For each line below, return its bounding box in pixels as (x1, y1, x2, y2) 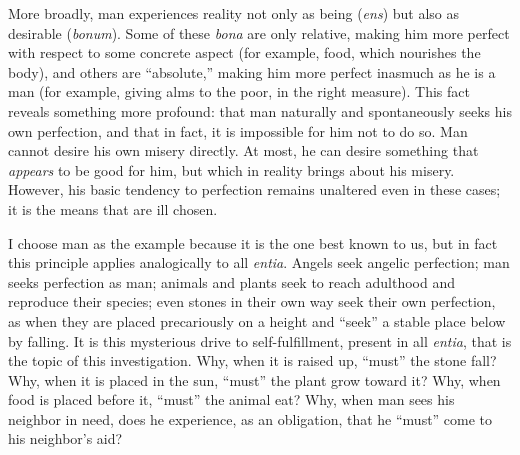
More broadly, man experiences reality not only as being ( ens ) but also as (8, 3, 460, 23)
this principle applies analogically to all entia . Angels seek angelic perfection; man (8, 252, 510, 273)
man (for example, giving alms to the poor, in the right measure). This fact (8, 81, 470, 102)
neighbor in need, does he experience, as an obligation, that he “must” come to (8, 408, 493, 429)
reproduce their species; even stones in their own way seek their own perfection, (8, 291, 496, 312)
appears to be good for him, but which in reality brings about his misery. (8, 159, 455, 180)
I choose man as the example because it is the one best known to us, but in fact (8, 232, 498, 253)
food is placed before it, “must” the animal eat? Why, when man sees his (8, 389, 455, 410)
